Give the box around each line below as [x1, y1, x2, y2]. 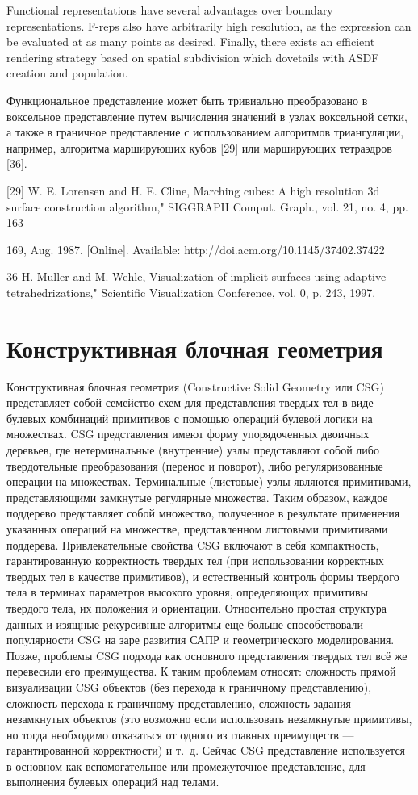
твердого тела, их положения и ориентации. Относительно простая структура [6, 599, 387, 616]
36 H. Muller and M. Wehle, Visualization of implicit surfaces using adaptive [6, 268, 387, 285]
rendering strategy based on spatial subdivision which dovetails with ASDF [6, 48, 379, 65]
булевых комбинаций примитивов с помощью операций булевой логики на [6, 409, 373, 426]
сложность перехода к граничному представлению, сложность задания [6, 694, 351, 711]
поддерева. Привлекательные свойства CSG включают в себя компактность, [6, 536, 379, 553]
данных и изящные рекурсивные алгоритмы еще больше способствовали [6, 615, 364, 632]
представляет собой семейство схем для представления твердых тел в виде [6, 394, 374, 411]
